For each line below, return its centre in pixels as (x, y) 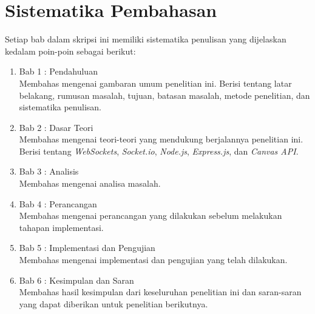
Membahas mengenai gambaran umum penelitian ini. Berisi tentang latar (155, 83)
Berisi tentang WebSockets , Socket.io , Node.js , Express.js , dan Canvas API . (159, 151)
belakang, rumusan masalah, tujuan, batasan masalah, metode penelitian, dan (164, 95)
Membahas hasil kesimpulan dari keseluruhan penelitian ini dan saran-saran (160, 292)
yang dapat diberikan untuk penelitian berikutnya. (113, 303)
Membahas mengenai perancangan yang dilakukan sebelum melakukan (151, 215)
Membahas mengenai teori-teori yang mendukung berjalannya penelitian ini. (161, 139)
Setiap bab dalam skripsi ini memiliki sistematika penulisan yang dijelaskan (146, 39)
